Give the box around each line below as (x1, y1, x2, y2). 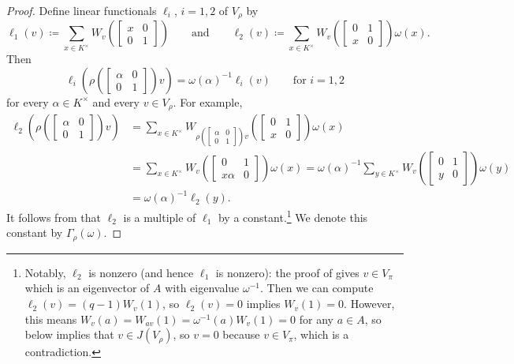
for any (299, 310, 333, 327)
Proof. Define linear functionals (6, 2, 157, 18)
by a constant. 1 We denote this (218, 207, 368, 225)
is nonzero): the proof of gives (215, 264, 359, 280)
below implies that (24, 326, 114, 343)
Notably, (24, 264, 66, 280)
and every (92, 93, 140, 110)
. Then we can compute (260, 280, 374, 296)
